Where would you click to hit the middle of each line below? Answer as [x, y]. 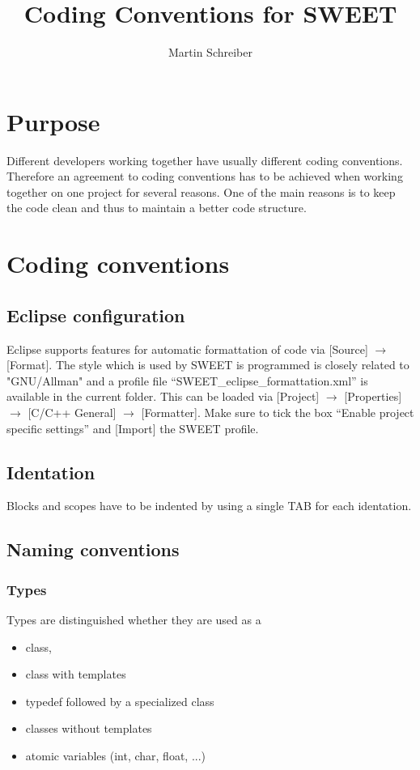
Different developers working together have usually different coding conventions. [205, 160]
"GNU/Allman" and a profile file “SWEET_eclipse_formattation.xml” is [187, 380]
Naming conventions [93, 549]
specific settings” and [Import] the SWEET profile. [133, 428]
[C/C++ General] [72, 412]
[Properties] [373, 396]
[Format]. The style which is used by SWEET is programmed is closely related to [208, 365]
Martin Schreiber [210, 52]
